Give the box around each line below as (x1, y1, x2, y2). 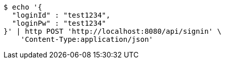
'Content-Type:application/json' (20, 35, 154, 43)
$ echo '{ (4, 3, 42, 11)
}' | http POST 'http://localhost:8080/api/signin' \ (4, 27, 221, 35)
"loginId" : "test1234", (12, 11, 110, 19)
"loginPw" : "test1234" (12, 19, 106, 27)
